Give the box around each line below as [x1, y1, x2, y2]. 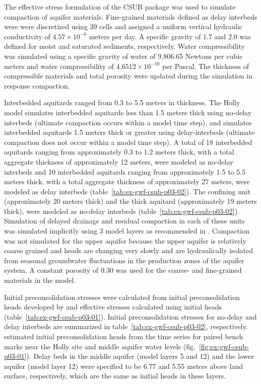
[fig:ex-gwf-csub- [199, 341, 249, 351]
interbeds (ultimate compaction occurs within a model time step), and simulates [4, 117, 252, 127]
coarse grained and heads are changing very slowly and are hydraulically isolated [4, 245, 253, 256]
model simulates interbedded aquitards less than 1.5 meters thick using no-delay [4, 107, 252, 117]
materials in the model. [4, 275, 76, 285]
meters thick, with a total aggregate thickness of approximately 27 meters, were [4, 176, 250, 187]
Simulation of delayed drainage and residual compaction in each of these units [4, 215, 245, 226]
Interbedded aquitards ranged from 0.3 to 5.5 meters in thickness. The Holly [4, 97, 240, 108]
